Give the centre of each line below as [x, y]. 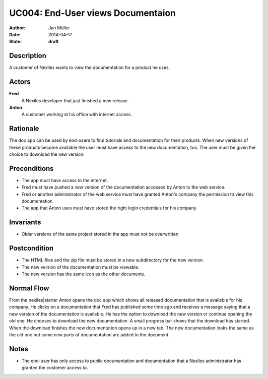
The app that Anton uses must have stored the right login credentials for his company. [109, 208]
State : [16, 42]
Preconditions [32, 168]
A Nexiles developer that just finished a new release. [75, 100]
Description [28, 56]
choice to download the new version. [47, 154]
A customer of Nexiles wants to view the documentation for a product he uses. [90, 67]
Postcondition [32, 248]
